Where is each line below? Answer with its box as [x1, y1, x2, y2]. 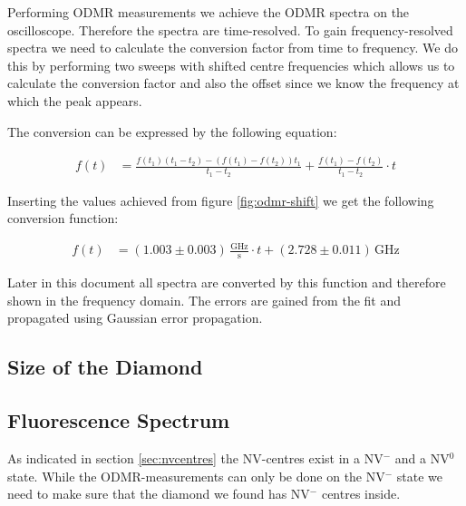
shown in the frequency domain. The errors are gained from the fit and [7, 290, 402, 309]
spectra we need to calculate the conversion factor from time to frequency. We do [7, 38, 458, 57]
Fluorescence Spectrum [7, 406, 230, 434]
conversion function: [7, 209, 119, 228]
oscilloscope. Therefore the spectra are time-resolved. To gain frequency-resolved [7, 20, 453, 39]
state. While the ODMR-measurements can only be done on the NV [7, 466, 385, 485]
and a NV [394, 449, 450, 468]
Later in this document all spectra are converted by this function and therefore [7, 273, 446, 292]
